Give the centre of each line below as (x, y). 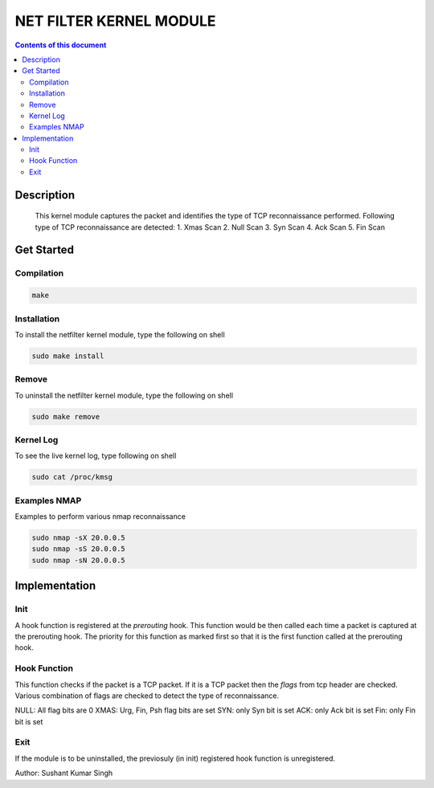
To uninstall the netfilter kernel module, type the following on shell (124, 395)
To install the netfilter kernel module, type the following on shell (120, 334)
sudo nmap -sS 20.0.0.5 (79, 549)
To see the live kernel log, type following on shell (96, 456)
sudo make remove (66, 416)
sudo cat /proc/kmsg (72, 477)
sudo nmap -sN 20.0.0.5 (79, 560)
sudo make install (68, 356)
